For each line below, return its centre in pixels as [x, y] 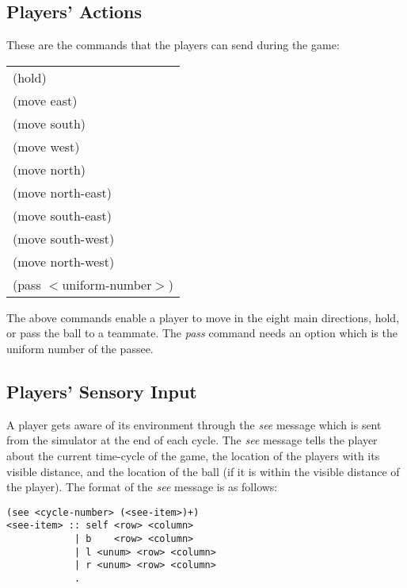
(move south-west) [64, 238]
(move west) [46, 146]
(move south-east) [63, 215]
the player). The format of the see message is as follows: [142, 487]
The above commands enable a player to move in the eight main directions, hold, [203, 317]
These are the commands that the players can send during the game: [173, 45]
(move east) [45, 100]
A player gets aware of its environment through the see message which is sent [194, 424]
